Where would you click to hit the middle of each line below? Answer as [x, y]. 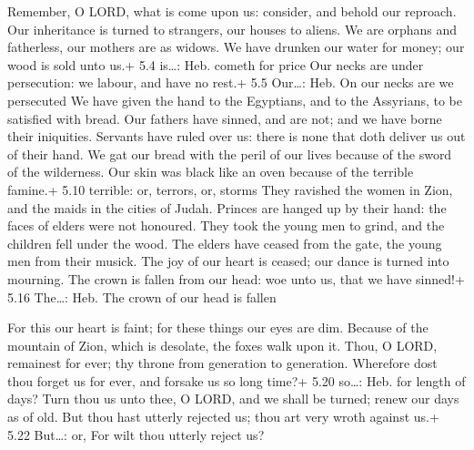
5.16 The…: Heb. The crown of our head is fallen [142, 297]
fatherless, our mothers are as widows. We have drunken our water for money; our [236, 47]
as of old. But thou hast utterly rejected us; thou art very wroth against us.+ [223, 417]
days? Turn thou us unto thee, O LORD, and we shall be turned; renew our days [233, 399]
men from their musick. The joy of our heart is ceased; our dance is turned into [228, 261]
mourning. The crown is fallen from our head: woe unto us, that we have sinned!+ [236, 278]
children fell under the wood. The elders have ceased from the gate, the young [225, 243]
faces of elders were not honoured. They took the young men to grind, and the [226, 225]
